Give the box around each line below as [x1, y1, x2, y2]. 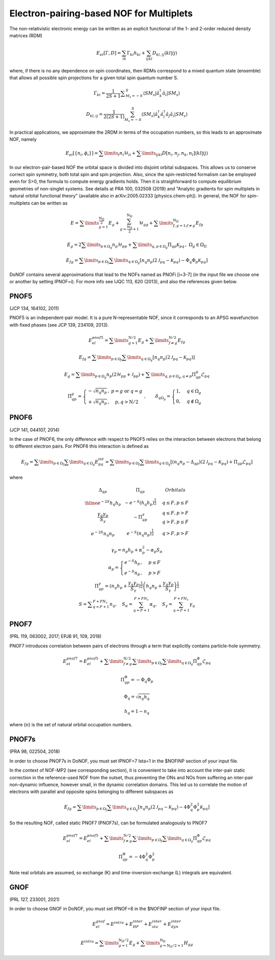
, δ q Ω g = [144, 393, 171, 401]
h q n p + [146, 583, 162, 590]
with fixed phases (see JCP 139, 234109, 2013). [9, 322, 109, 328]
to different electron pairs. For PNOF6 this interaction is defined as [9, 443, 149, 449]
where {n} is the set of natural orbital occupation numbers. [9, 722, 132, 728]
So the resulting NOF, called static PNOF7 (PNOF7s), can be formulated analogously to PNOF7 [9, 820, 207, 826]
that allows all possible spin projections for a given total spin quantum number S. [9, 75, 178, 81]
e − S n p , [124, 569, 143, 577]
